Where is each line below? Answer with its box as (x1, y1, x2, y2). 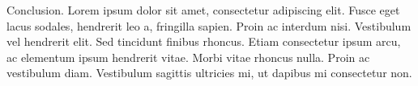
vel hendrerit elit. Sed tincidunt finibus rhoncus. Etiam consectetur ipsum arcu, (6, 33, 401, 50)
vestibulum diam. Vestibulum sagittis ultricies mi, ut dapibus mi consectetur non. (6, 64, 412, 81)
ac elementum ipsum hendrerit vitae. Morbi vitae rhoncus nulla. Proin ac (6, 48, 370, 65)
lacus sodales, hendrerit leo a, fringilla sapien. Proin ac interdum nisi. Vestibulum (6, 17, 412, 34)
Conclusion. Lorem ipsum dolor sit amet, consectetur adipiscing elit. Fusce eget (6, 2, 400, 18)
